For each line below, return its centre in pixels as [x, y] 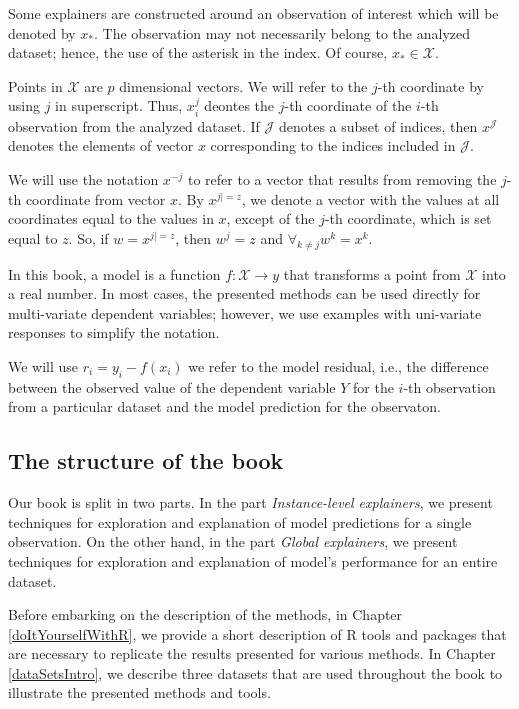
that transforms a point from [372, 273]
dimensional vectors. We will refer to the [243, 85]
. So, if [88, 237]
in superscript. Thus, [119, 105]
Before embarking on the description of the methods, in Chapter [205, 614]
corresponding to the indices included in [333, 145]
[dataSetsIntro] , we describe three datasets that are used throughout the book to [255, 672]
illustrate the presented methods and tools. [139, 692]
